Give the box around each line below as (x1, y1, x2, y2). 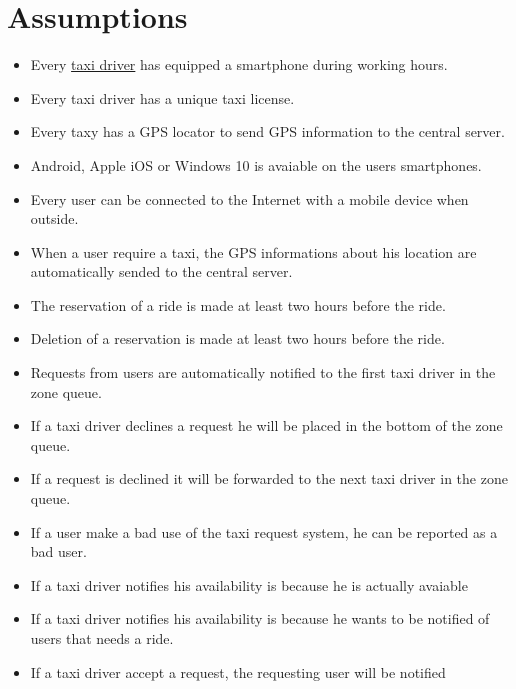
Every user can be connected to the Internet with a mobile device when (30, 188, 469, 209)
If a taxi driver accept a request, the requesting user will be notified (30, 661, 446, 682)
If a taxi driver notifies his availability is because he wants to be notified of (30, 608, 490, 629)
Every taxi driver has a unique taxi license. (30, 87, 295, 108)
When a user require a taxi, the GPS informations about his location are (30, 241, 477, 262)
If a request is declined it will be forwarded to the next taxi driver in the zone (30, 468, 508, 489)
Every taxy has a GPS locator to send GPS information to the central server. (30, 121, 505, 142)
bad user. (30, 541, 87, 562)
